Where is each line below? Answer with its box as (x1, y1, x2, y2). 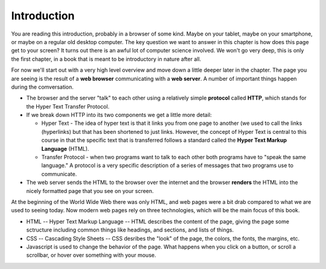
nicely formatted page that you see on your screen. (26, 187, 154, 194)
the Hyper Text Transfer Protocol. (26, 103, 110, 110)
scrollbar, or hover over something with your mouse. (26, 252, 156, 259)
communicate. (41, 170, 77, 177)
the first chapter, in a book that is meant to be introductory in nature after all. (11, 55, 202, 63)
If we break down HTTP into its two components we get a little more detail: (26, 112, 212, 119)
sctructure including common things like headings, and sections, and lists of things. (26, 226, 234, 233)
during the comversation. (11, 83, 74, 90)
